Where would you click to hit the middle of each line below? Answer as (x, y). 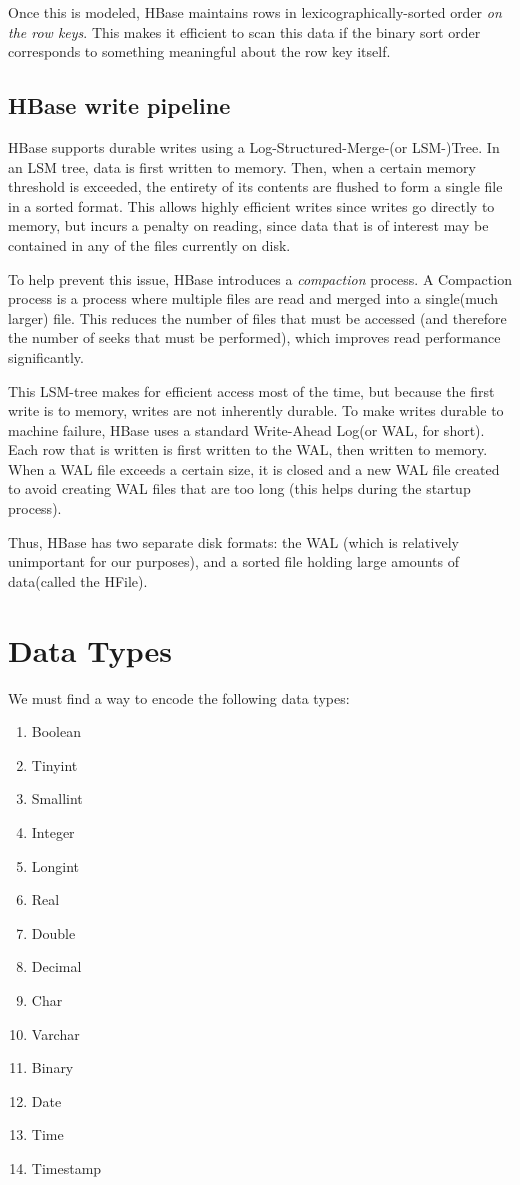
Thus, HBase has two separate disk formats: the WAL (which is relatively (233, 541)
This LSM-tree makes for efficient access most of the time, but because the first (251, 390)
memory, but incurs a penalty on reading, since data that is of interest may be (248, 225)
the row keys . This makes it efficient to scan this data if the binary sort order (244, 31)
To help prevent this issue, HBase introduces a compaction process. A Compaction (260, 278)
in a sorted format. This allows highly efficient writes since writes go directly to (251, 205)
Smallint (57, 798)
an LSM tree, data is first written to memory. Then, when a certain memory (242, 166)
